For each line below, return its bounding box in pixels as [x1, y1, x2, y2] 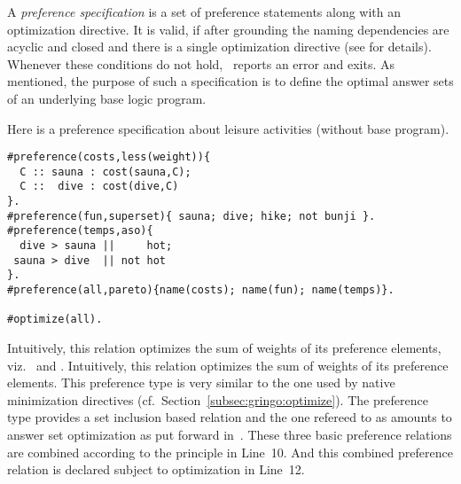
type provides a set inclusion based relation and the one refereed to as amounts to [7, 408, 452, 426]
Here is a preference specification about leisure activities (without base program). [7, 119, 449, 137]
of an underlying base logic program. [7, 89, 207, 107]
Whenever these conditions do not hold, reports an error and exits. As [7, 54, 395, 73]
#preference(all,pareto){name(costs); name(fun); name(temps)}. [7, 284, 395, 297]
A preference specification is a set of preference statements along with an [7, 3, 402, 20]
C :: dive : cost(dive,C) [20, 180, 179, 193]
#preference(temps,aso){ [7, 224, 153, 238]
